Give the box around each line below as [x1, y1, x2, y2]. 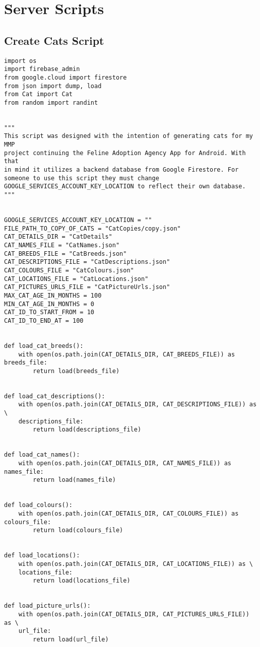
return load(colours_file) [33, 527, 123, 534]
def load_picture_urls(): [4, 602, 91, 610]
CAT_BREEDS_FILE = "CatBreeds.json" [4, 250, 127, 257]
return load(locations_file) [33, 577, 131, 585]
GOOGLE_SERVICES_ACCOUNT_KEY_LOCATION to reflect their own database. [4, 183, 246, 190]
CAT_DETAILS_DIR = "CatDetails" [4, 233, 112, 241]
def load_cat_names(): [4, 451, 80, 459]
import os [4, 57, 37, 64]
